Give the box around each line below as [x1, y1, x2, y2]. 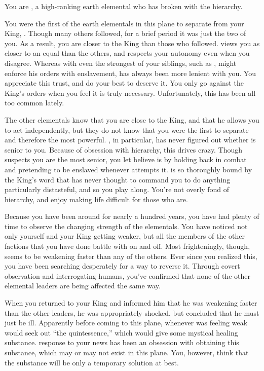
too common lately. [5, 97, 64, 108]
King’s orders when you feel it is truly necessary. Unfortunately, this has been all [5, 87, 256, 98]
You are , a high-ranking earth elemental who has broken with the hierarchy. [5, 1, 243, 11]
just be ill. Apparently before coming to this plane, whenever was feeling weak [5, 317, 248, 328]
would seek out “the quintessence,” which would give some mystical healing [5, 327, 238, 338]
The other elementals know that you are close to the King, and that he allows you [5, 114, 259, 125]
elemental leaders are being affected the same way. [5, 280, 161, 291]
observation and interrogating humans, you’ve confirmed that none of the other [5, 270, 250, 281]
